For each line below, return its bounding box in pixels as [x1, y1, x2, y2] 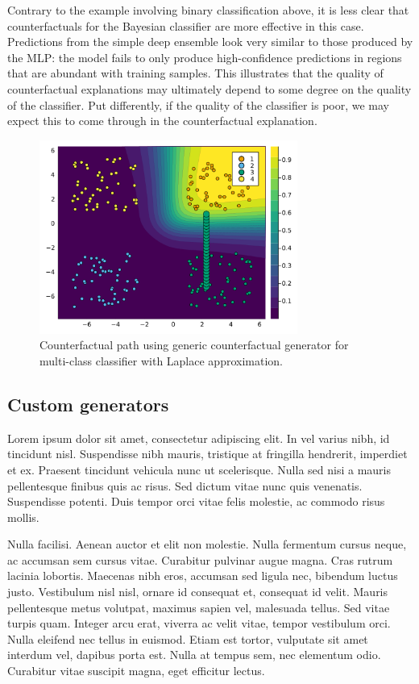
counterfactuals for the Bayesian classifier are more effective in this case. [7, 17, 364, 34]
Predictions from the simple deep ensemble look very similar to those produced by [7, 33, 413, 50]
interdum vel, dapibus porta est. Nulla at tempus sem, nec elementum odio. [7, 646, 381, 663]
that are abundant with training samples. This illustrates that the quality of [7, 65, 384, 81]
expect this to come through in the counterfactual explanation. [7, 112, 317, 129]
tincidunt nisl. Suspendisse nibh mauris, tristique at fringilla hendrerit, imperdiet [7, 445, 408, 462]
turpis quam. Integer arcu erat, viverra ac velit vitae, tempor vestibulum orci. [7, 615, 391, 632]
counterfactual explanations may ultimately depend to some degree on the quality [7, 80, 412, 97]
